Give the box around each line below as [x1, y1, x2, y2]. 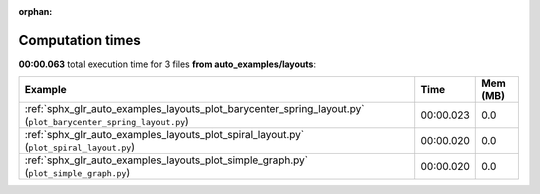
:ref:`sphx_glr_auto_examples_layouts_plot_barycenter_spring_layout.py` [24, 102, 365, 116]
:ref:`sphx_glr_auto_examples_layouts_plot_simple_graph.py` [24, 153, 309, 167]
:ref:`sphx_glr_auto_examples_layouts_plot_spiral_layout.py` [24, 128, 305, 142]
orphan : [18, 6, 53, 17]
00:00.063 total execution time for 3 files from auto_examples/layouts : [18, 58, 317, 70]
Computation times [18, 31, 141, 49]
